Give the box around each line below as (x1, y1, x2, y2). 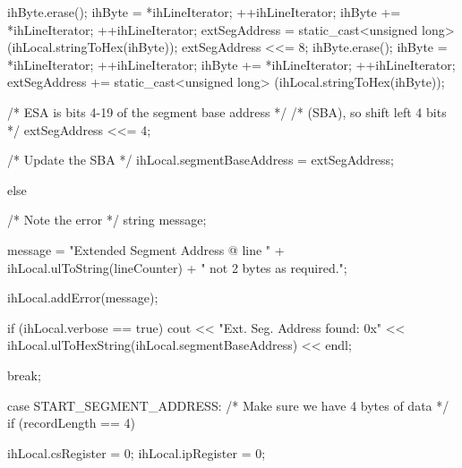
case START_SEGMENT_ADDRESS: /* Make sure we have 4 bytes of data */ (7, 396, 449, 414)
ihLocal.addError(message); (7, 288, 158, 307)
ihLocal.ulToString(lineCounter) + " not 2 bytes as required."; (7, 258, 347, 277)
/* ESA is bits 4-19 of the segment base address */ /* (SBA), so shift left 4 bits (7, 102, 447, 121)
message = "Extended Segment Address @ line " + (7, 240, 285, 259)
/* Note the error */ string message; (7, 210, 207, 229)
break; (7, 365, 41, 384)
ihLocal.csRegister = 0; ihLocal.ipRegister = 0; (7, 443, 266, 462)
